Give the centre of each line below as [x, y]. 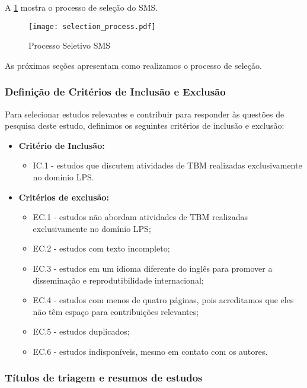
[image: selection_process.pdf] [92, 26]
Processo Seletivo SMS [70, 45]
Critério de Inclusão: [62, 145]
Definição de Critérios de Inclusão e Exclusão [115, 92]
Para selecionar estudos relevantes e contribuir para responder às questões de [145, 114]
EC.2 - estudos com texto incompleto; [101, 248]
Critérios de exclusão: [64, 197]
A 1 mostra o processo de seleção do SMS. [81, 7]
